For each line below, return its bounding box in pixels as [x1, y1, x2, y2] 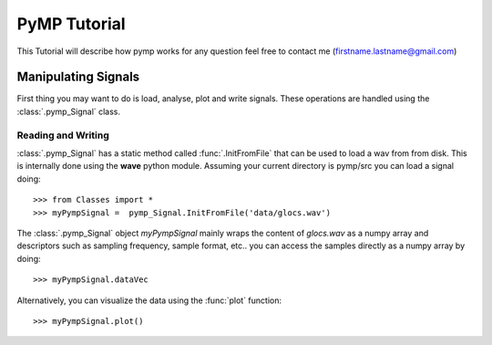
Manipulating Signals [16, 69, 140, 85]
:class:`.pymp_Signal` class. [16, 106, 121, 117]
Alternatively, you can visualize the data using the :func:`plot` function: [16, 295, 282, 306]
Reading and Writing [16, 129, 109, 141]
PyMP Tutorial [16, 14, 127, 34]
